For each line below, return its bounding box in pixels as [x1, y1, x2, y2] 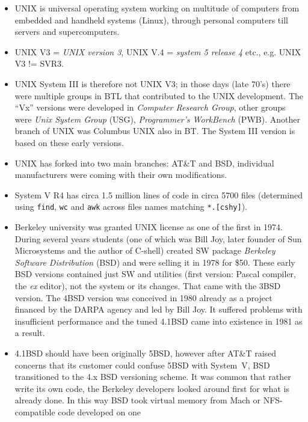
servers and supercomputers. [14, 25, 120, 38]
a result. [14, 326, 45, 339]
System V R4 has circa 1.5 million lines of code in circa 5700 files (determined [14, 188, 303, 201]
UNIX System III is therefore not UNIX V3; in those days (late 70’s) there [14, 77, 291, 90]
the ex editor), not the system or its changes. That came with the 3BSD [14, 279, 281, 292]
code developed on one [58, 405, 141, 418]
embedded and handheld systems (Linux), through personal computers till [14, 13, 288, 26]
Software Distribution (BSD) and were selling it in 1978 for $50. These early [14, 255, 295, 268]
